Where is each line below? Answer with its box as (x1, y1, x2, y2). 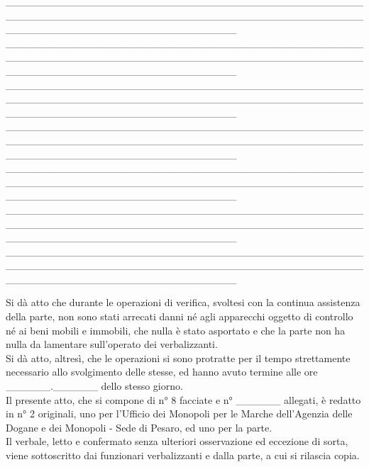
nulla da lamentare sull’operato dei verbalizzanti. (6, 337, 218, 351)
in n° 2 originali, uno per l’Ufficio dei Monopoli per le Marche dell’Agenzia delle (6, 406, 353, 421)
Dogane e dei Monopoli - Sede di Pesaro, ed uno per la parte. (6, 420, 272, 434)
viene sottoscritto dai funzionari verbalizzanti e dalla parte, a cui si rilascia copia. (6, 448, 360, 462)
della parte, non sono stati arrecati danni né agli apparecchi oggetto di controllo (6, 309, 353, 324)
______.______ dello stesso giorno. (6, 378, 183, 393)
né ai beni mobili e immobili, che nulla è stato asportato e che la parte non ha (6, 322, 346, 337)
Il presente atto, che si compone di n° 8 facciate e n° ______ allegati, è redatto (6, 392, 361, 407)
